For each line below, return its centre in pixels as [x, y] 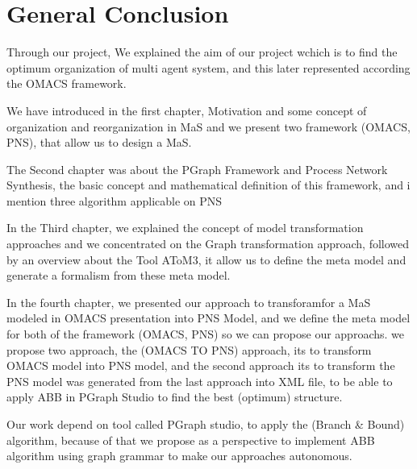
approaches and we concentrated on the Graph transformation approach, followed [208, 244]
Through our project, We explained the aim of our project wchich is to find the [202, 52]
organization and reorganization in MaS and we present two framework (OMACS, [208, 126]
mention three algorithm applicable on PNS [115, 200]
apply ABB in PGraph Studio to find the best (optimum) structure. [175, 397]
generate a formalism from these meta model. [119, 275]
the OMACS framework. [67, 83]
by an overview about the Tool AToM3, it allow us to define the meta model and [206, 259]
